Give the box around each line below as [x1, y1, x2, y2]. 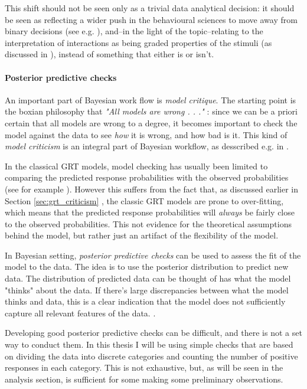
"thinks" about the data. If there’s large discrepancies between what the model [5, 283, 289, 296]
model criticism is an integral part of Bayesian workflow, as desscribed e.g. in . [5, 140, 289, 152]
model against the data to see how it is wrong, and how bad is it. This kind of [5, 128, 288, 140]
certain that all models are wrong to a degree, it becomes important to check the [5, 116, 298, 129]
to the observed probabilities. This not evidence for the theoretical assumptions [5, 217, 292, 230]
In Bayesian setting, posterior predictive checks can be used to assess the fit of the [5, 249, 301, 261]
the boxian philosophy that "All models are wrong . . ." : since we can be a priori [5, 105, 298, 117]
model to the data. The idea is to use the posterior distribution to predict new [5, 260, 289, 273]
